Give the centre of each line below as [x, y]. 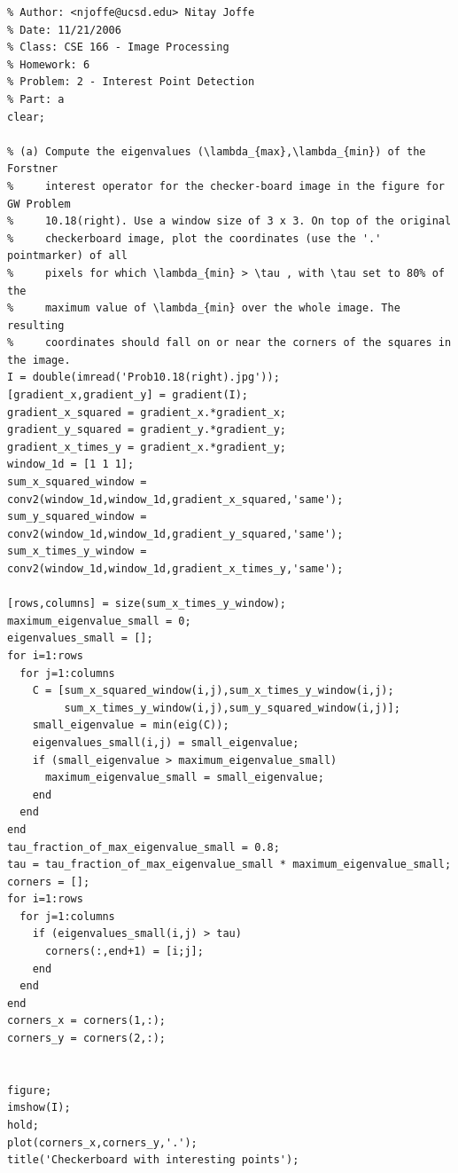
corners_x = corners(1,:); [86, 1021]
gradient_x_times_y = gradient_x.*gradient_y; [147, 447]
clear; [26, 117]
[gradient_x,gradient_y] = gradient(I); [128, 395]
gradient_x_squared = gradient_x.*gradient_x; [147, 412]
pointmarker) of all [68, 256]
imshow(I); [39, 1108]
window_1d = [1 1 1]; [71, 464]
